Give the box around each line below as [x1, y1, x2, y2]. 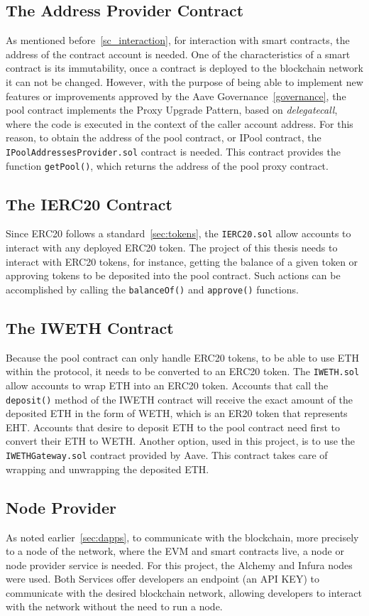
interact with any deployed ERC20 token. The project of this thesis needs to [6, 240, 338, 255]
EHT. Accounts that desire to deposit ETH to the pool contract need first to [6, 419, 340, 434]
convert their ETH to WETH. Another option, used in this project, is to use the [6, 433, 356, 448]
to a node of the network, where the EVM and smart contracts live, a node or [6, 544, 344, 558]
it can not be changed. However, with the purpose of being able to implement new [6, 74, 363, 89]
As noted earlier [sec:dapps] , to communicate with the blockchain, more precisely [6, 529, 359, 544]
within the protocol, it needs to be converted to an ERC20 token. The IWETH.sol [6, 364, 360, 379]
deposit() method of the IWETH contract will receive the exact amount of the [6, 391, 353, 406]
